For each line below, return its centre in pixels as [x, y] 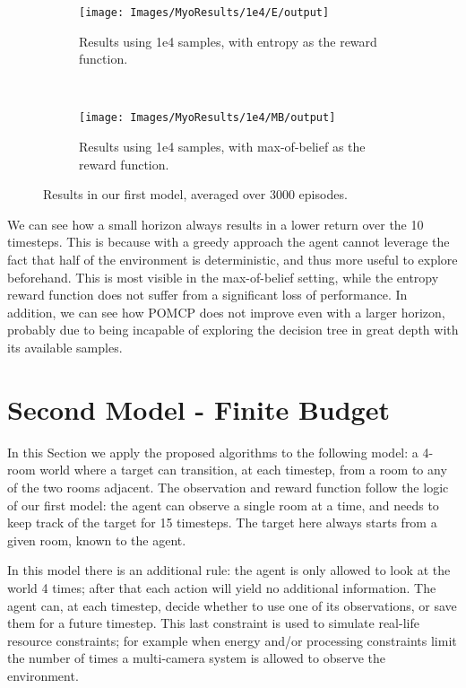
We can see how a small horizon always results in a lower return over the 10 [216, 224]
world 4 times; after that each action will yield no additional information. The [222, 587]
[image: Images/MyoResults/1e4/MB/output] [207, 118]
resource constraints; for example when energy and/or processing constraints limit [232, 640]
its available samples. [65, 348]
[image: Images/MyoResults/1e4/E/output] [204, 13]
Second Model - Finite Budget [198, 409]
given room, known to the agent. [97, 540]
